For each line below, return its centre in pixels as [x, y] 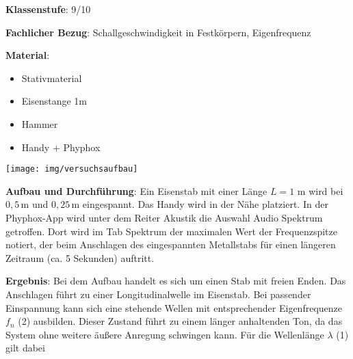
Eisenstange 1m [54, 101]
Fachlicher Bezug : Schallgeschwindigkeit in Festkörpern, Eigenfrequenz [158, 32]
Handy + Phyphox [61, 147]
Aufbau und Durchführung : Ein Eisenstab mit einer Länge [136, 190]
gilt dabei [25, 348]
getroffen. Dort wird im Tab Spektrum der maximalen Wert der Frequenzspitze [171, 231]
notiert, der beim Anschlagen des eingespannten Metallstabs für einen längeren [171, 244]
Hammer [40, 123]
